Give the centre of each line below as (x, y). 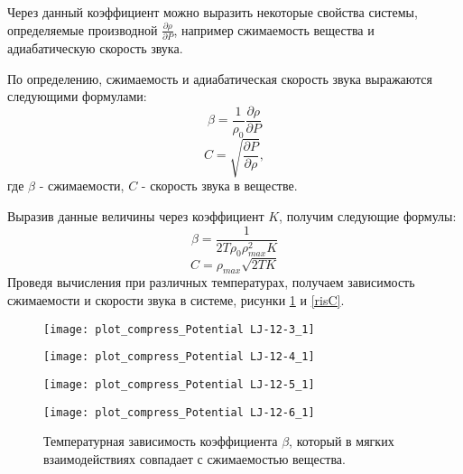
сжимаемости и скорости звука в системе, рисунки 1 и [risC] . (176, 300)
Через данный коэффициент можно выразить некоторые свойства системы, (213, 12)
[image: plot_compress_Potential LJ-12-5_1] (179, 384)
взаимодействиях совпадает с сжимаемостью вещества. (194, 458)
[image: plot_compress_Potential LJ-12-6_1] (179, 412)
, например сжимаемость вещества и (274, 29)
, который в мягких (342, 441)
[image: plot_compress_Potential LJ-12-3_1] (179, 329)
